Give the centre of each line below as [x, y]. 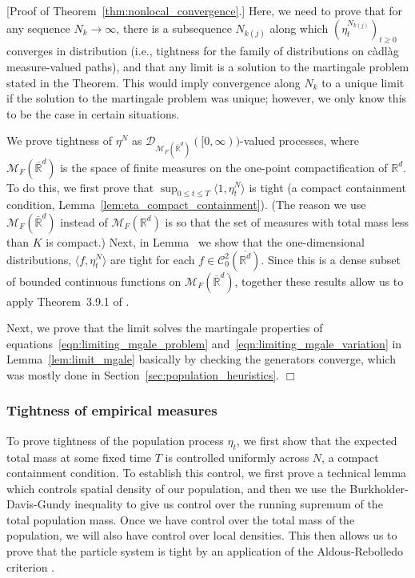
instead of [84, 221]
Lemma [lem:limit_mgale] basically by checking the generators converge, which [201, 359]
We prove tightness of [60, 140]
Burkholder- [379, 488]
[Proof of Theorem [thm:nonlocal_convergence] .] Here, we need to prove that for [205, 10]
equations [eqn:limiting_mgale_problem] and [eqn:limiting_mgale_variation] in [204, 343]
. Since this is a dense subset [331, 259]
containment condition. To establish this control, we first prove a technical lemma [207, 473]
